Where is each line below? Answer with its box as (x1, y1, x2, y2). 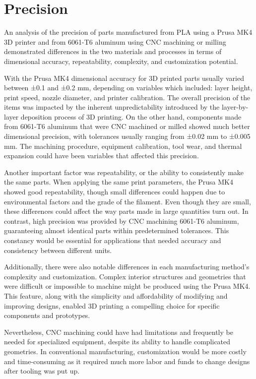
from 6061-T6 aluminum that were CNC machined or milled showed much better (4, 121, 250, 131)
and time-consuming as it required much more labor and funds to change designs (4, 356, 250, 366)
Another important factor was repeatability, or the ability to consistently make (4, 167, 244, 177)
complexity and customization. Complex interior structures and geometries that (4, 271, 246, 281)
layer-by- (221, 102, 249, 112)
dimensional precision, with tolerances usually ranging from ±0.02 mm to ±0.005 (4, 131, 251, 141)
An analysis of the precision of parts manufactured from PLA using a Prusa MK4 (4, 27, 253, 37)
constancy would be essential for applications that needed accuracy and (4, 235, 221, 245)
